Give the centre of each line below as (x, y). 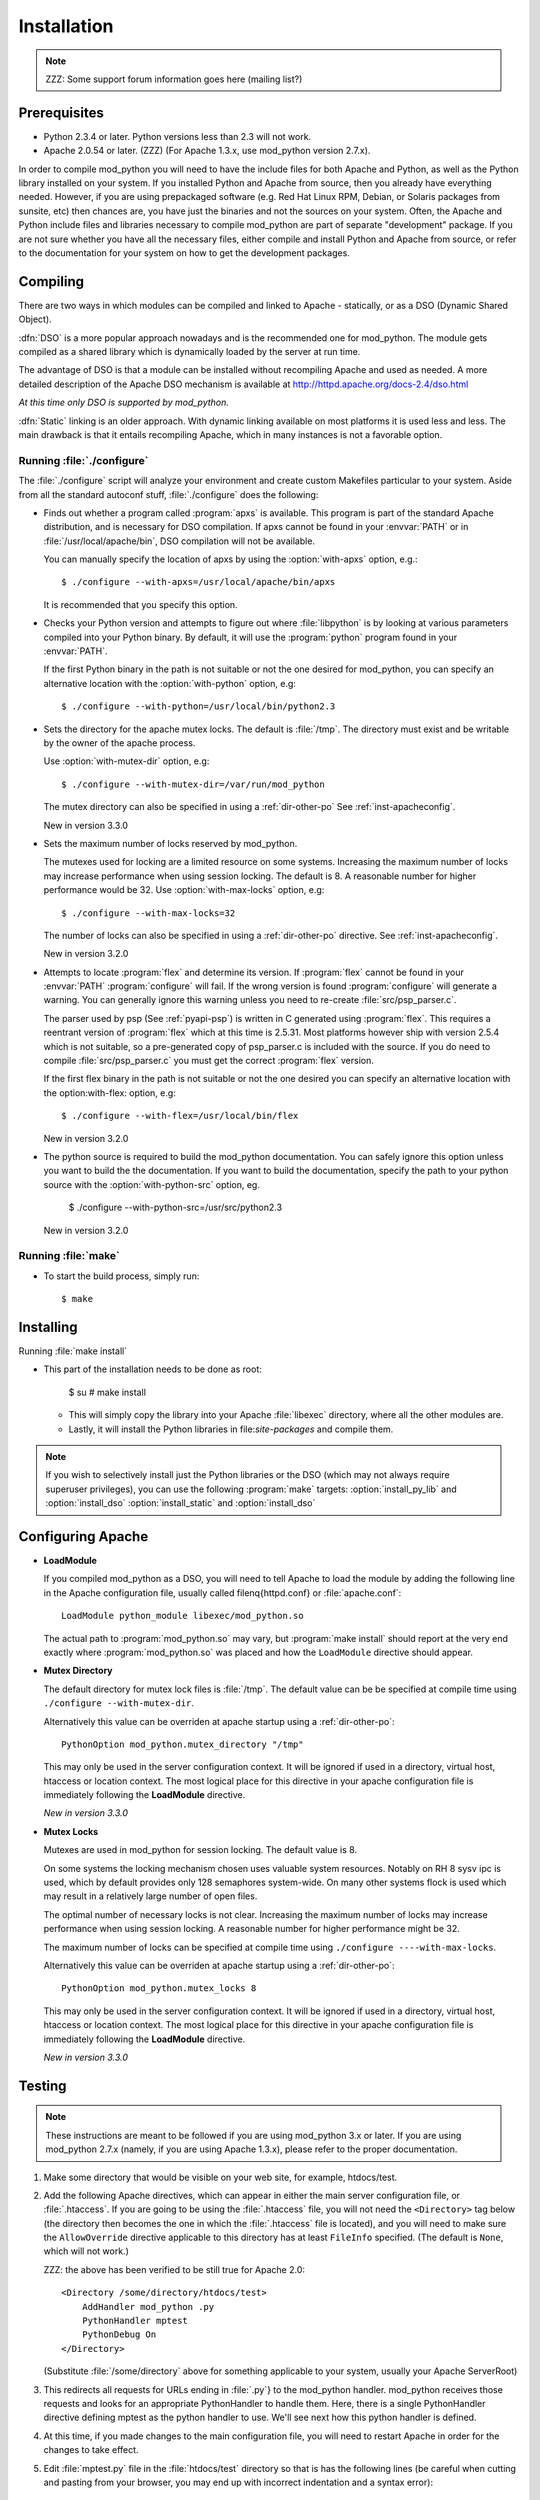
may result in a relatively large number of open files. (150, 1896)
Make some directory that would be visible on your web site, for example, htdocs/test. (220, 2177)
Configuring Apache (83, 1536)
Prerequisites (61, 112)
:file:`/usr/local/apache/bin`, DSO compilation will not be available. (179, 541)
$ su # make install (107, 1392)
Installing (48, 1326)
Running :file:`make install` (73, 1351)
